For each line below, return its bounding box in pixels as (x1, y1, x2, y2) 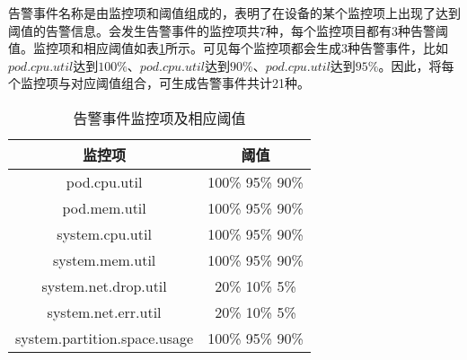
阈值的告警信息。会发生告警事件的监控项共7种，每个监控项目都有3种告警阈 (8, 21, 448, 40)
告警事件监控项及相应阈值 (73, 107, 246, 128)
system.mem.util (52, 249, 156, 270)
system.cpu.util (57, 223, 152, 244)
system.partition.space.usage (15, 327, 194, 348)
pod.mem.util (62, 197, 146, 218)
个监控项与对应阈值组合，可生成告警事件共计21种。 (8, 74, 310, 92)
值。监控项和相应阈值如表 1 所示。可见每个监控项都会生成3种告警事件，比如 (8, 39, 448, 57)
